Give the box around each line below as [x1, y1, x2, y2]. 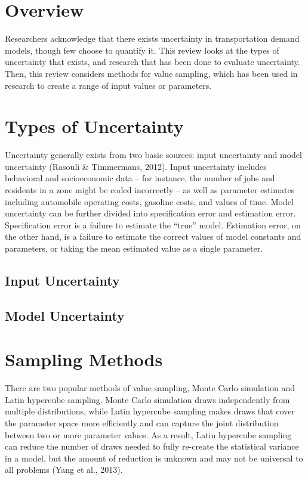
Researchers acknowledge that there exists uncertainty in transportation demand [5, 32, 300, 45]
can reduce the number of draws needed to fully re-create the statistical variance [5, 440, 299, 453]
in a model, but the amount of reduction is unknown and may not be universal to [5, 451, 303, 464]
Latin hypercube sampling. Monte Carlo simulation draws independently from [5, 393, 290, 405]
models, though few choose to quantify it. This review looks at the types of [5, 44, 279, 56]
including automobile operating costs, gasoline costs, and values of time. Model [5, 195, 294, 208]
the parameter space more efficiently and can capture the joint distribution [5, 417, 279, 429]
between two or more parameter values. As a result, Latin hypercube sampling [5, 428, 292, 441]
